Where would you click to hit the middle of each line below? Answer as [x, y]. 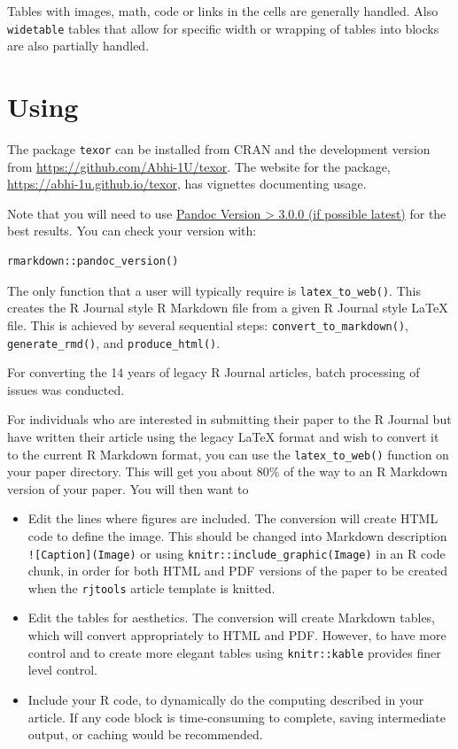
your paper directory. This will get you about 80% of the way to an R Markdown [228, 471]
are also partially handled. [78, 46]
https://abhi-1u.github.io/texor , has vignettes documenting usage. [187, 184]
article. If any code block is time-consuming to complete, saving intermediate [237, 717]
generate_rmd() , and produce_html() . [114, 342]
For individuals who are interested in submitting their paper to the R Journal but [229, 419]
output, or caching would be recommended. [145, 734]
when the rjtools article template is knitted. [151, 587]
